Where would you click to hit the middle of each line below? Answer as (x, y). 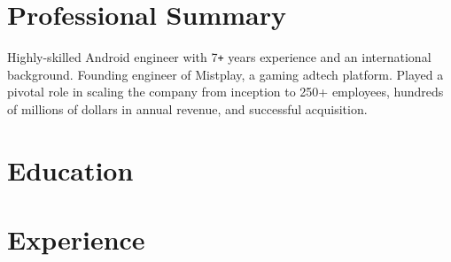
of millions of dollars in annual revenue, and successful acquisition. (187, 108)
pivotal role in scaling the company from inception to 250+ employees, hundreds (225, 92)
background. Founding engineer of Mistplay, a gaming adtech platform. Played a (225, 74)
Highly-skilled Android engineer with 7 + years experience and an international (219, 57)
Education (70, 170)
